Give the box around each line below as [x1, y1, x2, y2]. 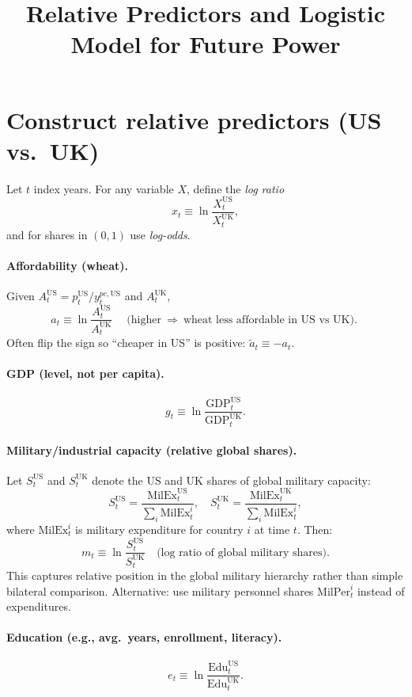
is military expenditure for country [75, 521, 244, 538]
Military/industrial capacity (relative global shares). [6, 441, 297, 458]
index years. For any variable [33, 180, 174, 196]
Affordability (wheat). [6, 257, 129, 273]
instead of [357, 582, 405, 599]
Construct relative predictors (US [6, 103, 382, 135]
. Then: [297, 521, 333, 538]
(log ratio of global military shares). [157, 547, 330, 558]
